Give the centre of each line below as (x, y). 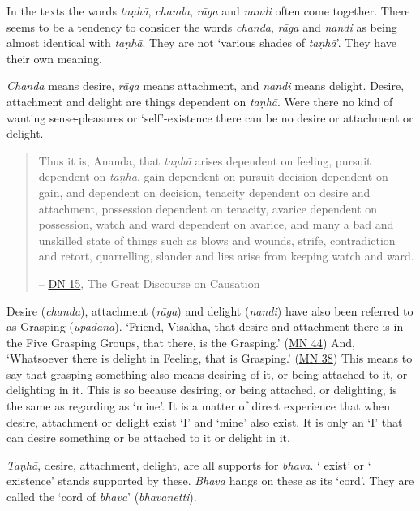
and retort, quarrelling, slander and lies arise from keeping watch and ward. (226, 256)
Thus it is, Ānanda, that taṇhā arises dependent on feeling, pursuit (205, 160)
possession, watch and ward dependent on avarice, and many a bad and (216, 224)
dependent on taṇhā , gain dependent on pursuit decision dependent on (213, 176)
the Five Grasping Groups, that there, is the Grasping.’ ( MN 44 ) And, (181, 342)
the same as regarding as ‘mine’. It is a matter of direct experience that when (198, 406)
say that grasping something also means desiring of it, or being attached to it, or (207, 374)
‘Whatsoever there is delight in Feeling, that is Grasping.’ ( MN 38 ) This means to (210, 358)
